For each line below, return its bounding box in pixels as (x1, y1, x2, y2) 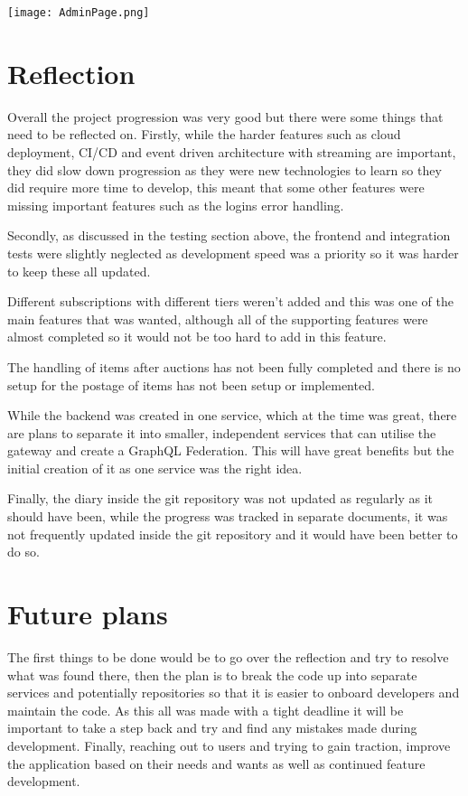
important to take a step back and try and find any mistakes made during (7, 718, 417, 737)
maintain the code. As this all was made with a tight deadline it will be (7, 700, 404, 719)
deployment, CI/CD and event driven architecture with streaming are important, (7, 142, 456, 161)
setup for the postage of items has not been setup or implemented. (7, 375, 375, 394)
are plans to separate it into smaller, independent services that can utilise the (7, 423, 436, 442)
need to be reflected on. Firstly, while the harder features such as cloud (7, 125, 401, 144)
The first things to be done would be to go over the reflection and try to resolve (7, 647, 449, 666)
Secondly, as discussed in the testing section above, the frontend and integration (7, 226, 451, 245)
